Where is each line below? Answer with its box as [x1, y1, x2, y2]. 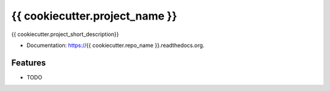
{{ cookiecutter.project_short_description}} [11, 31, 119, 38]
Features [11, 57, 46, 68]
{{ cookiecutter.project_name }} [11, 9, 177, 23]
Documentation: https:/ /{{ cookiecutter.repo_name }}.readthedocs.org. [26, 42, 205, 49]
